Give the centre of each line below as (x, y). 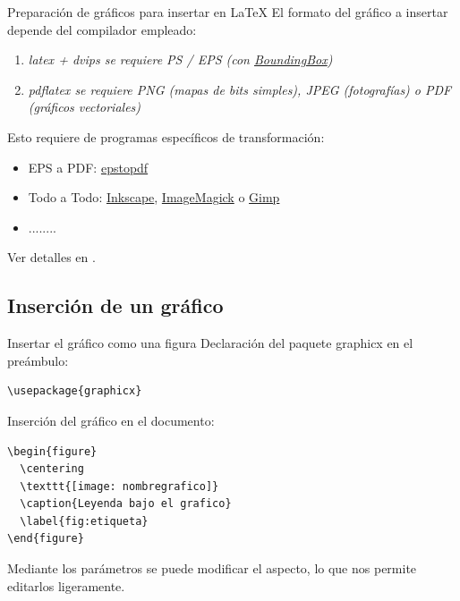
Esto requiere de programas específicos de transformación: (166, 136)
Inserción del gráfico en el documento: (111, 420)
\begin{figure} (52, 451)
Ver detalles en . (51, 257)
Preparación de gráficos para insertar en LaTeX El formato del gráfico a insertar (228, 12)
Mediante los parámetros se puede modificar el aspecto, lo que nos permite (212, 568)
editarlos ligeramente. (66, 585)
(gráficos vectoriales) (85, 107)
